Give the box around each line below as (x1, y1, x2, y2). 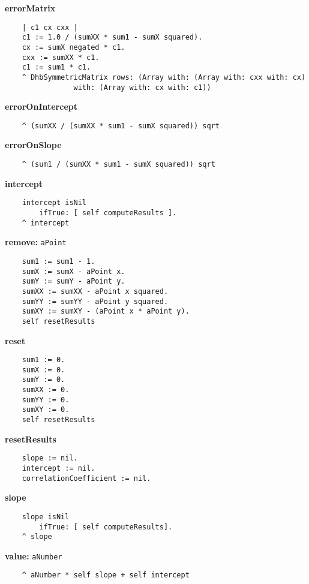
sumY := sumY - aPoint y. (22, 277, 125, 286)
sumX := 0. (22, 365, 65, 374)
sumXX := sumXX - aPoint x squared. (22, 287, 169, 296)
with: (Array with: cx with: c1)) (73, 83, 211, 92)
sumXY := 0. (22, 405, 70, 414)
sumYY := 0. (22, 395, 70, 404)
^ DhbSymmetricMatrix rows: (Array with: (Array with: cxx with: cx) (22, 73, 306, 82)
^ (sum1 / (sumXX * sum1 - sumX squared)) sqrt (22, 160, 215, 169)
